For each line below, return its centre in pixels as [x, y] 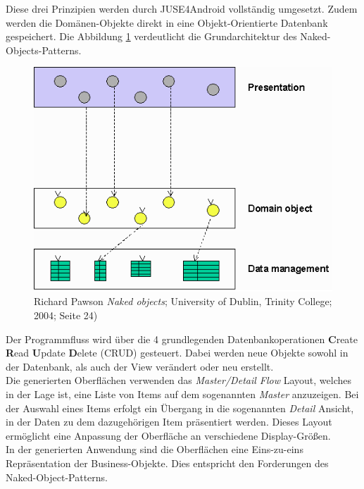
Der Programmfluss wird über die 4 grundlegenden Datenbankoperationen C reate [182, 339]
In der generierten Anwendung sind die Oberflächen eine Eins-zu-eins [155, 449]
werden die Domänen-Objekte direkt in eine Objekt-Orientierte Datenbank [167, 22]
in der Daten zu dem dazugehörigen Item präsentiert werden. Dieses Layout [169, 422]
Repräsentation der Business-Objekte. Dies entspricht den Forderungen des [167, 463]
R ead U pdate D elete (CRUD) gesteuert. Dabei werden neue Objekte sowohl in [177, 353]
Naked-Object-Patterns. [57, 477]
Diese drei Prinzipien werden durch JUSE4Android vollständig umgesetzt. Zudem [182, 8]
